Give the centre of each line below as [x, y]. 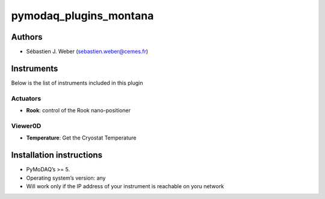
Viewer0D [26, 126]
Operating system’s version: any [66, 178]
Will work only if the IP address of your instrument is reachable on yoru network [125, 186]
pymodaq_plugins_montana [82, 16]
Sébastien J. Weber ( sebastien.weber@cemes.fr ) [87, 52]
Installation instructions [57, 155]
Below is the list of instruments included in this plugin [77, 83]
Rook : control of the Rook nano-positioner [79, 111]
